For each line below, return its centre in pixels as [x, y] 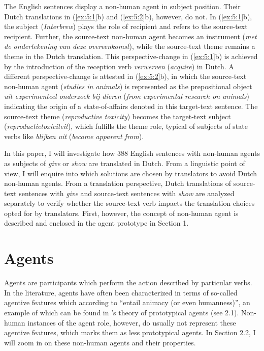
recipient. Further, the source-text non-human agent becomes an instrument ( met [130, 36]
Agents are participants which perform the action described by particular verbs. [128, 282]
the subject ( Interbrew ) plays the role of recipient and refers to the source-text [126, 26]
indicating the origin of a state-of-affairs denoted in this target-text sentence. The [131, 106]
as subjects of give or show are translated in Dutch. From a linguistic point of [125, 163]
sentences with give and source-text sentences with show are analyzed [127, 193]
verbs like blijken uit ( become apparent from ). [74, 136]
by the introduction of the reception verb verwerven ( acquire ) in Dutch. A [119, 66]
